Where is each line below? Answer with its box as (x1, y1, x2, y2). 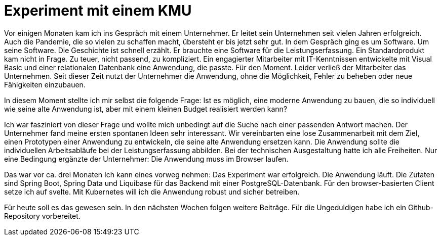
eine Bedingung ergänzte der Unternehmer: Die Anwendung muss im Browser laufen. (4, 154, 289, 163)
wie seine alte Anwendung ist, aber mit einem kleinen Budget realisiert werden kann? (4, 104, 288, 113)
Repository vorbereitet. (4, 211, 81, 220)
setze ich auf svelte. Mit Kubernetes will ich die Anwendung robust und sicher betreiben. (4, 187, 300, 196)
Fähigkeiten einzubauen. (4, 80, 86, 89)
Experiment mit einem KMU (4, 2, 192, 19)
